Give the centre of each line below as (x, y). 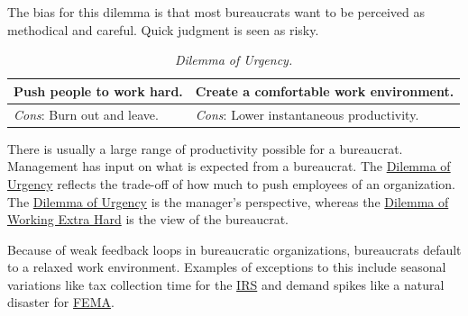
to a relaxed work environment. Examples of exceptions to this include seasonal (227, 267)
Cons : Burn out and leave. (86, 114)
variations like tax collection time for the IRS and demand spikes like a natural (226, 284)
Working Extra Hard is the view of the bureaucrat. (148, 219)
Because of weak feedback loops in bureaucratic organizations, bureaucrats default (234, 249)
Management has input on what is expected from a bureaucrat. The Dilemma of (229, 166)
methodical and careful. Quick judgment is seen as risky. (163, 29)
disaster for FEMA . (61, 302)
